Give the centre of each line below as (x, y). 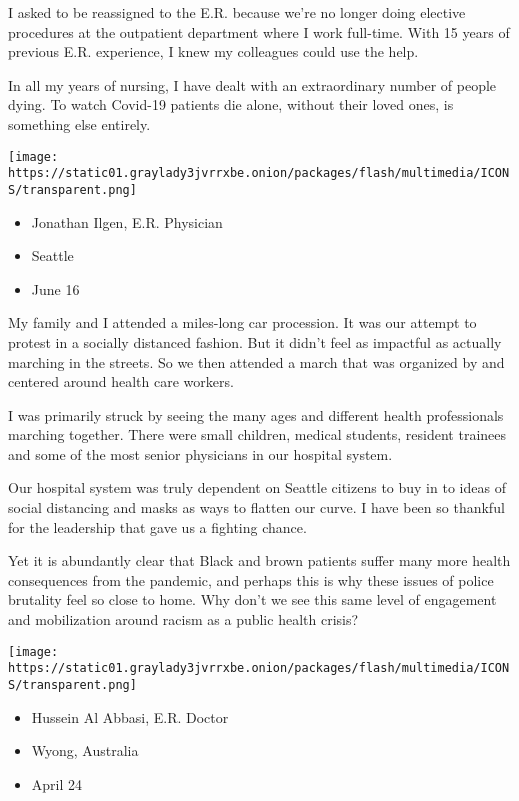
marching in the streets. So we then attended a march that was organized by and (256, 361)
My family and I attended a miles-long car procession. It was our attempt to (242, 322)
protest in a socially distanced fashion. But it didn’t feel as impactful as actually (255, 341)
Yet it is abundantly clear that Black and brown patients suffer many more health (259, 560)
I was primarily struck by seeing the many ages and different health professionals (256, 414)
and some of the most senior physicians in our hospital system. (200, 453)
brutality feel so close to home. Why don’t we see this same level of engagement (252, 599)
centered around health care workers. (121, 381)
